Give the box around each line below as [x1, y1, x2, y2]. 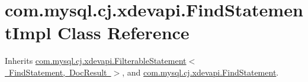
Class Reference [57, 20, 190, 45]
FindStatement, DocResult [8, 66, 107, 78]
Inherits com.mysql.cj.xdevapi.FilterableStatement [5, 54, 187, 67]
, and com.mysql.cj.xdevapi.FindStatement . [122, 66, 279, 78]
